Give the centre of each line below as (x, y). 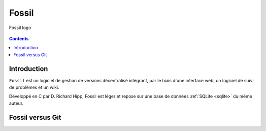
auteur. (16, 103)
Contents (19, 38)
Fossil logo (20, 28)
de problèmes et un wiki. (34, 87)
